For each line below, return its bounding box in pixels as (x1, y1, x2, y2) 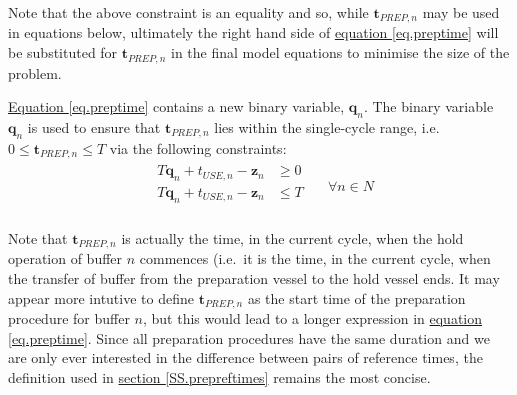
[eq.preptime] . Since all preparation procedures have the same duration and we (8, 327, 490, 348)
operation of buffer (8, 248, 123, 269)
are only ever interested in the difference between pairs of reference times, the (8, 347, 483, 368)
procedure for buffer (8, 307, 130, 328)
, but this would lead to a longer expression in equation (142, 307, 483, 328)
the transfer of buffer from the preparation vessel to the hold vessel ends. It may (8, 267, 500, 288)
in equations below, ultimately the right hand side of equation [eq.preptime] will (8, 22, 499, 43)
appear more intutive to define (8, 287, 194, 308)
